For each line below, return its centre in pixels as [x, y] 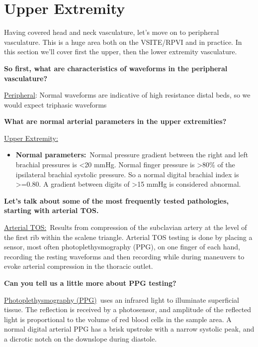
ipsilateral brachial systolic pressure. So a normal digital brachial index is [127, 174]
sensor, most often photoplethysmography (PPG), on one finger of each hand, [122, 247]
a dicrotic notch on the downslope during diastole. [81, 338]
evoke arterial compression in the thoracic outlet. [79, 266]
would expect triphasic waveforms [55, 104]
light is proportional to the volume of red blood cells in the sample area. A [118, 319]
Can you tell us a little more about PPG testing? [90, 283]
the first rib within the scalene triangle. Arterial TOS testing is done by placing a [128, 237]
